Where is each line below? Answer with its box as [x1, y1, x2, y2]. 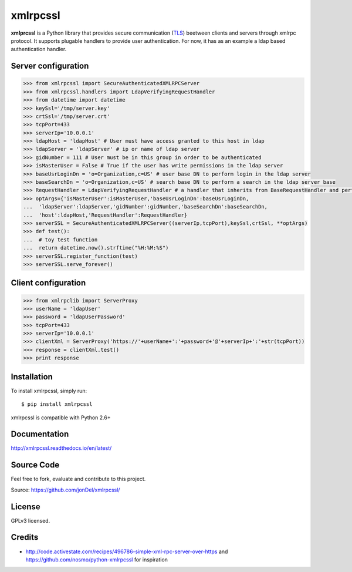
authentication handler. [11, 46, 67, 53]
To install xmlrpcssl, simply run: [11, 387, 87, 394]
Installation [11, 372, 53, 382]
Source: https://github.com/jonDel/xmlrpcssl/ [11, 486, 120, 493]
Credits [11, 532, 39, 543]
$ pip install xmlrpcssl [21, 401, 93, 408]
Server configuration [11, 61, 89, 71]
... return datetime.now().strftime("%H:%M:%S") [23, 244, 169, 251]
